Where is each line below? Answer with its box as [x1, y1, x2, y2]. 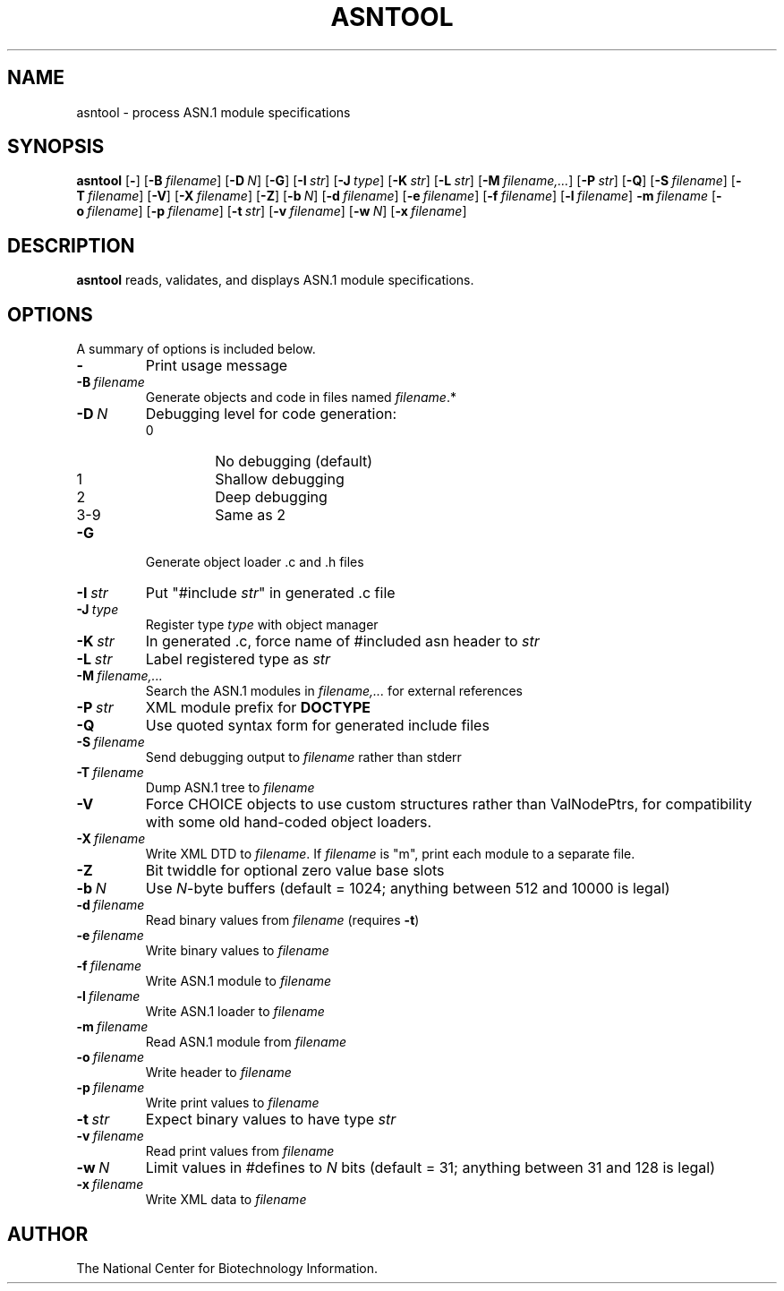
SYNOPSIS [7, 135, 105, 158]
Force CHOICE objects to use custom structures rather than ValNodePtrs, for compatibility [145, 795, 753, 814]
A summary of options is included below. [76, 341, 316, 357]
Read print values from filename [145, 1143, 335, 1159]
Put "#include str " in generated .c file [145, 584, 396, 603]
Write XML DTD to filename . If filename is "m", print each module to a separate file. [145, 846, 635, 862]
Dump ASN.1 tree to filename [145, 780, 315, 796]
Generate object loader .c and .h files [145, 554, 364, 570]
